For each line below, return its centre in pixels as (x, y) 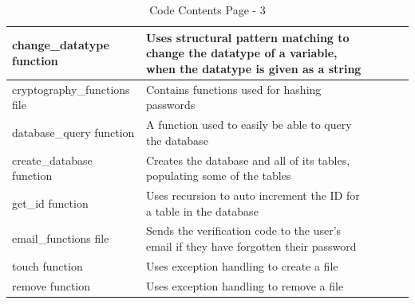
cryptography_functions (71, 89)
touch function (47, 265)
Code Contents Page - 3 (207, 10)
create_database (52, 160)
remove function (51, 285)
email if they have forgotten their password (251, 246)
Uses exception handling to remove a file (245, 285)
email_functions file (61, 238)
